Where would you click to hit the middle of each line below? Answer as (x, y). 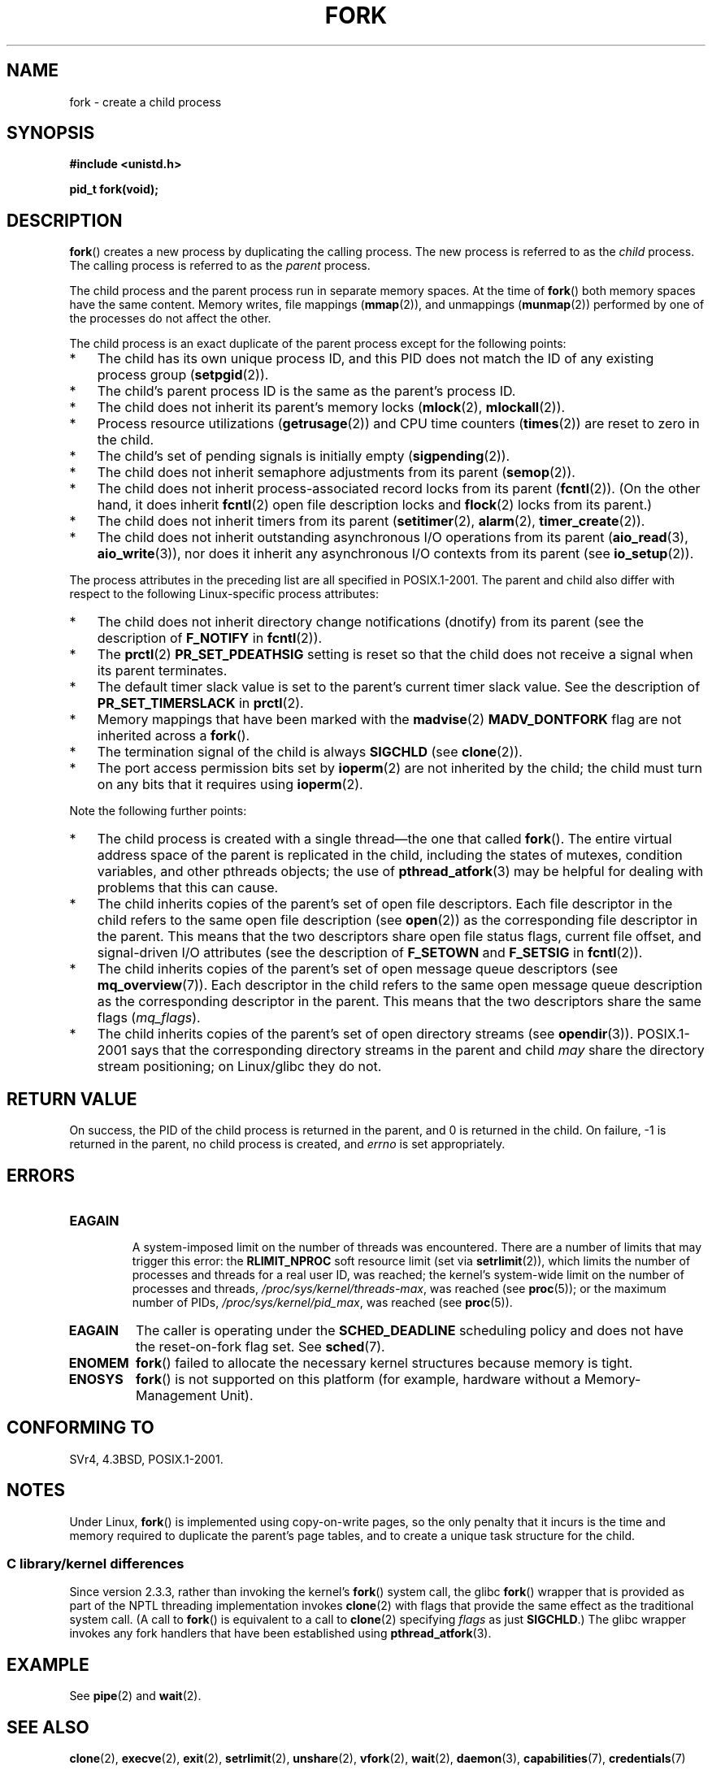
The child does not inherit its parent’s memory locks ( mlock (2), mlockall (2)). (331, 408)
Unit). (237, 1395)
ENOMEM (99, 1362)
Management (176, 1395)
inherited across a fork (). (174, 736)
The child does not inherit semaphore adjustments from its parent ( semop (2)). (336, 473)
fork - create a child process (145, 102)
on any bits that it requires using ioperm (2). (230, 785)
